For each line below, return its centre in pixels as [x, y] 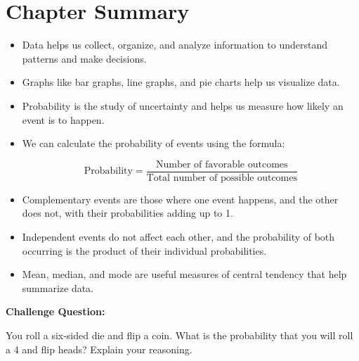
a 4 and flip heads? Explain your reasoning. [99, 349]
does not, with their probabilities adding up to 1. [128, 213]
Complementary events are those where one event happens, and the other [180, 199]
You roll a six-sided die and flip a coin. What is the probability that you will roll [179, 335]
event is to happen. [63, 119]
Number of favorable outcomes [222, 164]
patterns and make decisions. [84, 58]
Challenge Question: [56, 311]
